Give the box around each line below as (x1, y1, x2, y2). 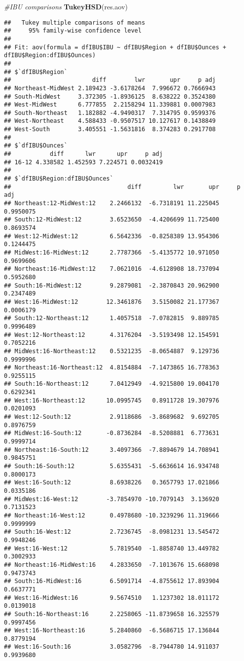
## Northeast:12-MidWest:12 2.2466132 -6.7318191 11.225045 (4, 200, 219, 207)
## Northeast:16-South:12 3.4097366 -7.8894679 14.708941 (4, 446, 219, 453)
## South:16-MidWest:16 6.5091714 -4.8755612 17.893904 (4, 578, 219, 585)
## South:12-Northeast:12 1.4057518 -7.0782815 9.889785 (4, 315, 219, 322)
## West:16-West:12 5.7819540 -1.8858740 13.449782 (4, 545, 219, 552)
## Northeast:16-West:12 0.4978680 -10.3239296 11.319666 (4, 512, 219, 519)
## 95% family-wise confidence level (4, 27, 142, 35)
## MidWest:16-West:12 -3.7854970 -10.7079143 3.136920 (4, 495, 219, 503)
